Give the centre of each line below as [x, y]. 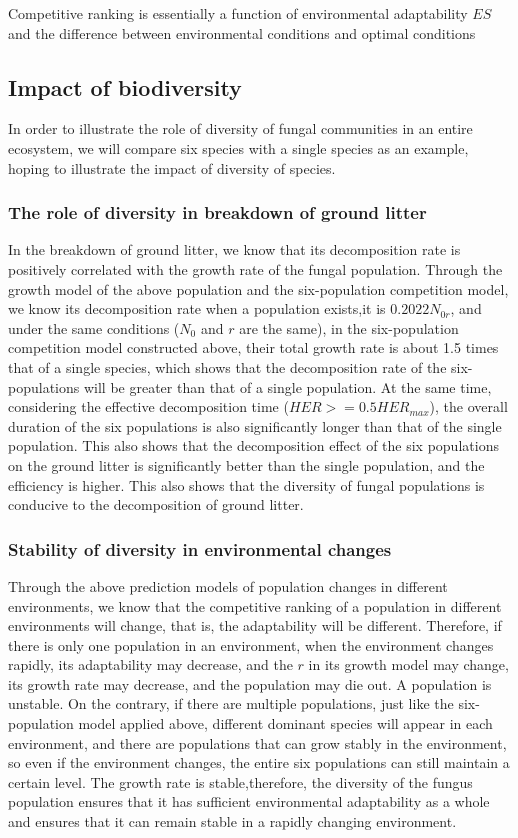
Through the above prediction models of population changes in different [228, 585]
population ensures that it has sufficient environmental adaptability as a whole [249, 801]
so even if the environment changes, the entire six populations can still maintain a [259, 762]
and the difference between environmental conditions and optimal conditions [242, 32]
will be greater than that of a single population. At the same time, [287, 386]
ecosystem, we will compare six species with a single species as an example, [238, 147]
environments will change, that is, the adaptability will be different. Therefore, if [255, 625]
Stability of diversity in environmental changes [200, 548]
